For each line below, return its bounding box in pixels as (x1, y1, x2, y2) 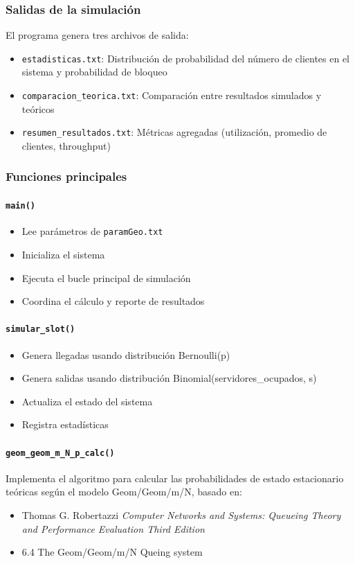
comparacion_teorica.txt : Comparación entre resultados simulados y (21, 88, 322, 103)
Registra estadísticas (21, 417, 109, 432)
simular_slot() (6, 324, 75, 335)
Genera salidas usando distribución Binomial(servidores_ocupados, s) (21, 371, 317, 385)
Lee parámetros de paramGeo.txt (21, 224, 163, 238)
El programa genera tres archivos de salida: (6, 28, 189, 42)
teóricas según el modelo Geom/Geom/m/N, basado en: (6, 484, 242, 499)
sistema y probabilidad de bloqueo (21, 64, 167, 79)
